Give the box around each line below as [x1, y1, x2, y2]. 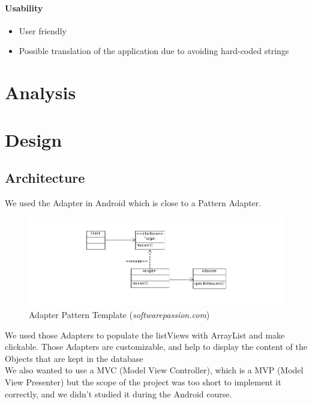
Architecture [5, 168, 85, 187]
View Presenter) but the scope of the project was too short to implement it [5, 376, 281, 388]
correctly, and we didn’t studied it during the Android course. [5, 387, 232, 400]
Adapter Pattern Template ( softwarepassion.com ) [29, 308, 210, 321]
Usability [5, 1, 43, 14]
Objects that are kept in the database [5, 352, 143, 364]
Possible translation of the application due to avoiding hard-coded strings [19, 44, 289, 57]
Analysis [5, 80, 76, 105]
